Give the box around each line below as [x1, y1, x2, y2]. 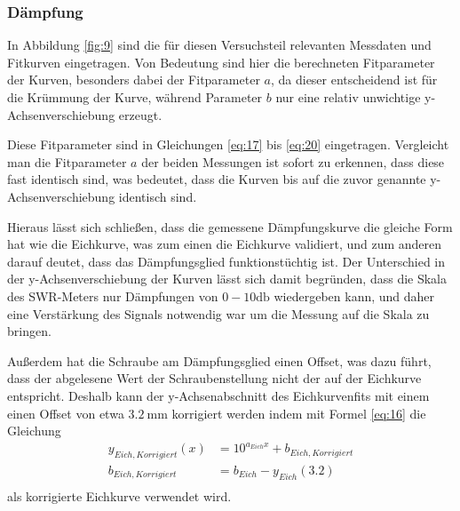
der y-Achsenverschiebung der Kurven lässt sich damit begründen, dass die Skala [7, 269, 448, 288]
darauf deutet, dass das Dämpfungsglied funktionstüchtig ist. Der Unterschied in [7, 252, 446, 270]
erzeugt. [118, 105, 163, 124]
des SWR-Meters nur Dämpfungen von [7, 286, 218, 305]
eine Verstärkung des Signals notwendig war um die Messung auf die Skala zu [7, 304, 430, 323]
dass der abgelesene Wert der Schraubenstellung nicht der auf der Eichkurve [7, 369, 422, 387]
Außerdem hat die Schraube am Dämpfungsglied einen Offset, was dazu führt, [7, 351, 432, 370]
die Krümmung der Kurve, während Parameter [7, 88, 263, 106]
